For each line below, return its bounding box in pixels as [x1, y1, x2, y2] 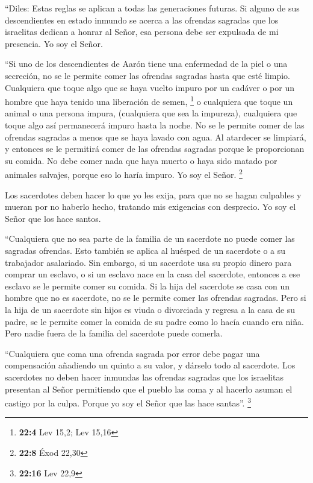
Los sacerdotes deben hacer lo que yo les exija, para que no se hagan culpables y [5, 188, 302, 201]
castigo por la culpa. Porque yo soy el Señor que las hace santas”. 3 [5, 395, 252, 409]
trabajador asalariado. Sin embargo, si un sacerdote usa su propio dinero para [5, 256, 292, 268]
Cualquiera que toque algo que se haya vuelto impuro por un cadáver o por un [5, 81, 294, 93]
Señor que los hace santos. [5, 212, 101, 224]
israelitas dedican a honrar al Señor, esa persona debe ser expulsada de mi [5, 25, 279, 38]
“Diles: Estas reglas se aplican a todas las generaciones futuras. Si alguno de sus [5, 2, 300, 14]
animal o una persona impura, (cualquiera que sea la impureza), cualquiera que [5, 107, 297, 119]
